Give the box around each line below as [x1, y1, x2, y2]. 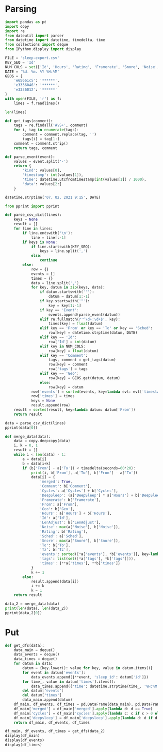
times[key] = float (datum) [48, 321, 103, 326]
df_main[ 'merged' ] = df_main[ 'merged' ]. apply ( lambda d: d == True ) [14, 706, 153, 711]
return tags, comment [14, 145, 57, 151]
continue [39, 258, 57, 263]
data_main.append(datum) [22, 697, 73, 702]
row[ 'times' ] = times [31, 394, 75, 399]
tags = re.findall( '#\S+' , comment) [14, 123, 88, 128]
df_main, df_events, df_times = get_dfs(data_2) [5, 729, 105, 734]
